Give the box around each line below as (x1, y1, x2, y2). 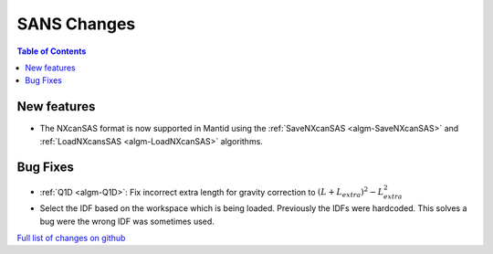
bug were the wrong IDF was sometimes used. (39, 216, 215, 227)
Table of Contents (16, 46, 87, 57)
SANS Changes (16, 14, 136, 34)
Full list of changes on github (16, 232, 126, 243)
